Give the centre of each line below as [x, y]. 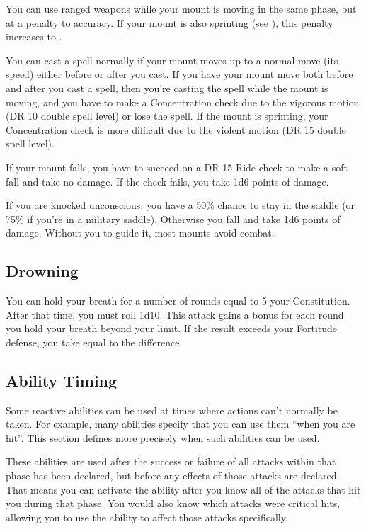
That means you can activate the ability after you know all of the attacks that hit [183, 489]
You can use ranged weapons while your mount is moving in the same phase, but [181, 8]
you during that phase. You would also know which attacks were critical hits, [173, 503]
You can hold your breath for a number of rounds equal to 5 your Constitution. [178, 301]
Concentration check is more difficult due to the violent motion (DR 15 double [176, 129]
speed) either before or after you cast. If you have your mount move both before [179, 74]
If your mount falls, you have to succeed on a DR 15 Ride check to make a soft [177, 167]
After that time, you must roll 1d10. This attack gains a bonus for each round [175, 314]
